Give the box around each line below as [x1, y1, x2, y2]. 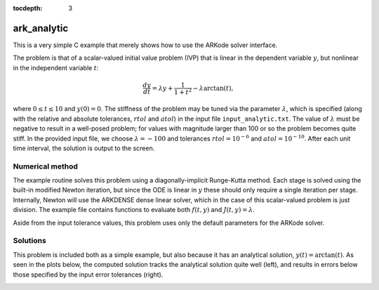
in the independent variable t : [13, 63, 99, 72]
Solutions [13, 236, 47, 246]
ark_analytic [13, 22, 69, 34]
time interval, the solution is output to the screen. [13, 144, 155, 152]
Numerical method [13, 162, 79, 171]
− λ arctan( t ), [192, 84, 234, 92]
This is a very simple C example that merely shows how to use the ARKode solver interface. [13, 41, 278, 49]
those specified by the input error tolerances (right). [13, 270, 164, 279]
